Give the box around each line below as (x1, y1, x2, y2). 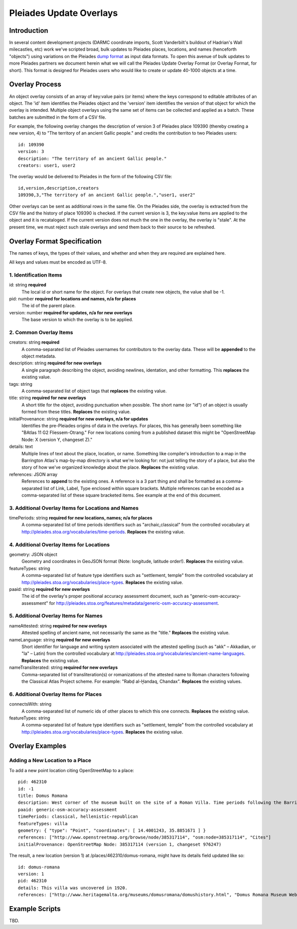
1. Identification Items (9, 271, 62, 278)
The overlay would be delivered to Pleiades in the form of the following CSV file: (9, 174, 173, 180)
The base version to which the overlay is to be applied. (21, 317, 133, 323)
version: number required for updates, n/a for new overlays (9, 309, 133, 315)
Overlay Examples (9, 742, 67, 750)
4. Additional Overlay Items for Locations (9, 541, 110, 548)
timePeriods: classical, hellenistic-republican (18, 814, 138, 819)
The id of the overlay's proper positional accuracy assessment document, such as (21, 593, 189, 599)
